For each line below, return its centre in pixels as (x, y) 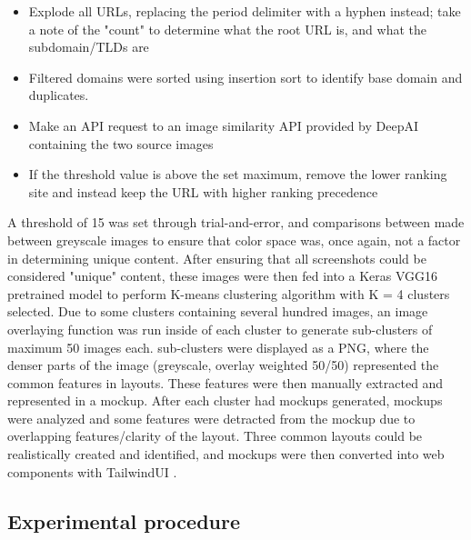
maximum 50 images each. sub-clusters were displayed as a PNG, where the (218, 347)
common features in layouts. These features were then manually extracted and (225, 382)
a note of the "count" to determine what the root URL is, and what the (228, 29)
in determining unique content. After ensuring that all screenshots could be (217, 258)
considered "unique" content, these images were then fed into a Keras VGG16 (223, 276)
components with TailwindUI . (92, 471)
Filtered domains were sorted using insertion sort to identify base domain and (246, 77)
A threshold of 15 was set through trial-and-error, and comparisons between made (236, 222)
